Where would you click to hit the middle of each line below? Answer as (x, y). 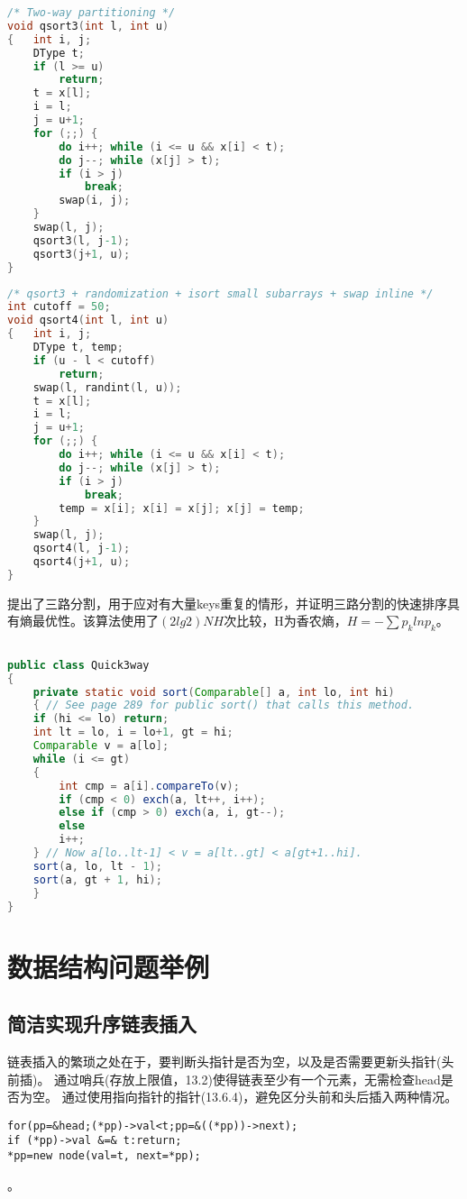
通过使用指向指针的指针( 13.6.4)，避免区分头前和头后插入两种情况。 (260, 1097)
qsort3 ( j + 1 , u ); (82, 254)
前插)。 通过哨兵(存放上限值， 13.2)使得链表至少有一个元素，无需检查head (224, 1079)
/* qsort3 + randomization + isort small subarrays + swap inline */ (220, 293)
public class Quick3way (78, 665)
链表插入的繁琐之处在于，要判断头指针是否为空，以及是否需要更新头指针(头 (231, 1061)
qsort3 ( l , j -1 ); (82, 240)
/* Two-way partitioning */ (92, 13)
